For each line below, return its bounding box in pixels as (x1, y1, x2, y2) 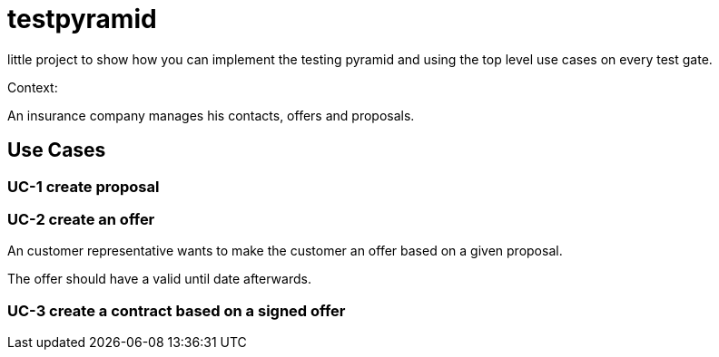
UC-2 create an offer (7, 209, 155, 228)
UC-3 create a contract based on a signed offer (7, 301, 346, 320)
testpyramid (7, 4, 157, 34)
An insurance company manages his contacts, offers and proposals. (7, 107, 415, 123)
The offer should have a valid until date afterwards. (7, 271, 311, 287)
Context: (7, 79, 58, 95)
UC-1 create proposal (7, 177, 160, 196)
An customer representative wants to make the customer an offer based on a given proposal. (7, 243, 563, 259)
